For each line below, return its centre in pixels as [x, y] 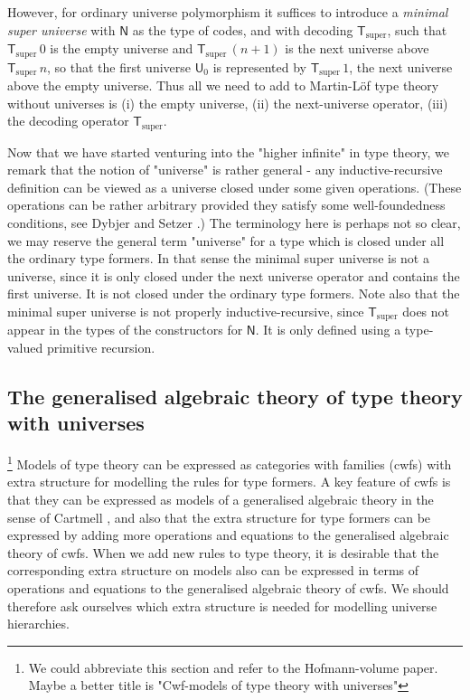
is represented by [259, 66]
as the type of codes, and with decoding [243, 29]
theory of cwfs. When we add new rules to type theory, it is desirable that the [223, 552]
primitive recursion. [101, 347]
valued [25, 347]
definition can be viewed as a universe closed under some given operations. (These [235, 187]
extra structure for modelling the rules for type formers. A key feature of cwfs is [229, 482]
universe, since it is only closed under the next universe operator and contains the [234, 275]
